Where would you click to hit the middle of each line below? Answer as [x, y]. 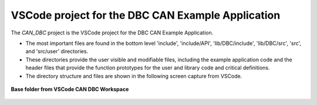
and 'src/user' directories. [57, 51]
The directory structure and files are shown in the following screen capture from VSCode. [134, 76]
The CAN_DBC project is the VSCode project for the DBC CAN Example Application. [112, 33]
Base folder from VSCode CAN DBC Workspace [70, 89]
